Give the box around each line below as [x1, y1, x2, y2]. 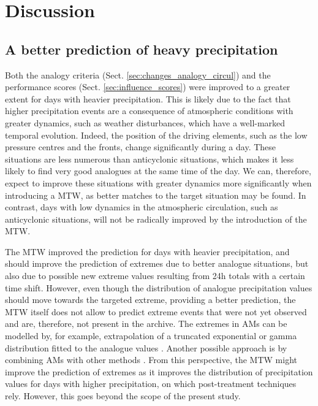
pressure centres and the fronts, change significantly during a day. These [5, 140, 276, 153]
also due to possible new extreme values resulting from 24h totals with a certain [5, 269, 305, 282]
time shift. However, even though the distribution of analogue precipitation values [5, 281, 312, 294]
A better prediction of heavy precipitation [5, 39, 278, 58]
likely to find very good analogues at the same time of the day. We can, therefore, [5, 164, 311, 177]
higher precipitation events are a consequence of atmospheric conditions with [5, 104, 293, 117]
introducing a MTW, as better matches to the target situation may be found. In [5, 188, 306, 201]
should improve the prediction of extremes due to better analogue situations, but [5, 257, 309, 270]
